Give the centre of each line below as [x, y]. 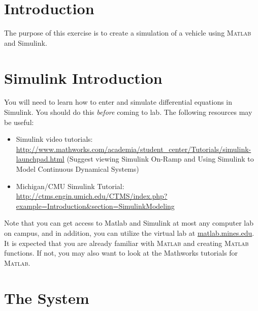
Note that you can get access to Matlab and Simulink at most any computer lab [129, 223]
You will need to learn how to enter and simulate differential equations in [118, 102]
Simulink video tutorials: [54, 139]
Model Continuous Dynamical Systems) [77, 169]
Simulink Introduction [83, 77]
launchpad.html [40, 159]
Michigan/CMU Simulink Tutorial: [70, 186]
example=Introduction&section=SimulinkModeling [95, 206]
